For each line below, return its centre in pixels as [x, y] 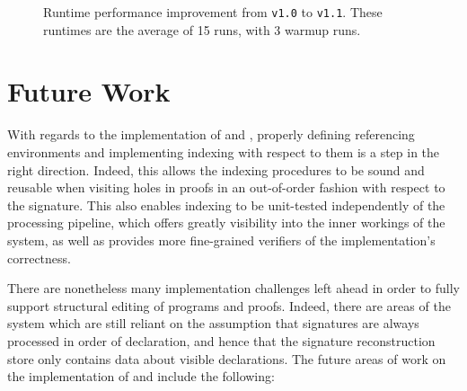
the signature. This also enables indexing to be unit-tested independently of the [226, 204]
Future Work [89, 91]
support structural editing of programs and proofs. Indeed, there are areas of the [229, 305]
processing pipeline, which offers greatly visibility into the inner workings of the [226, 222]
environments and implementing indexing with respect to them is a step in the [224, 151]
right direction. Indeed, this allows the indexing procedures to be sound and [216, 169]
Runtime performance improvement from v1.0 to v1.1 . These [213, 12]
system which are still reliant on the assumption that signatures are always [213, 323]
